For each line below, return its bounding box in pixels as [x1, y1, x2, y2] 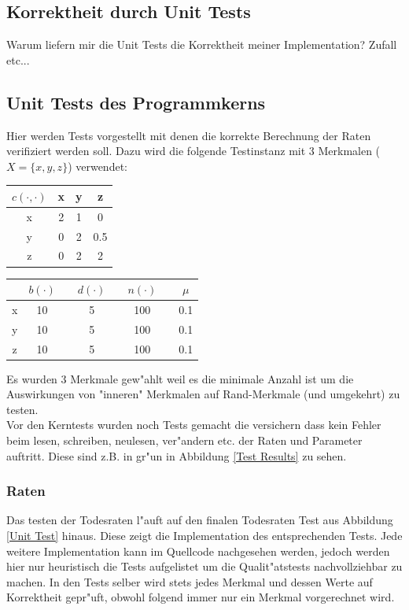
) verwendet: [68, 157, 127, 174]
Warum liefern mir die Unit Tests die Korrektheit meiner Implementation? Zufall [6, 36, 397, 53]
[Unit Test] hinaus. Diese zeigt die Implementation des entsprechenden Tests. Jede [6, 527, 403, 543]
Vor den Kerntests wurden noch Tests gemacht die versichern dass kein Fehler [6, 416, 381, 433]
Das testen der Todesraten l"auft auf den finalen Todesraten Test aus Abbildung [6, 512, 393, 528]
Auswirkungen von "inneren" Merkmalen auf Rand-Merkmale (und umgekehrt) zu [6, 386, 400, 402]
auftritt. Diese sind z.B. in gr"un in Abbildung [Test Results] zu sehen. [6, 447, 347, 464]
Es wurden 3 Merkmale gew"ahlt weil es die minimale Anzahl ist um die [6, 370, 354, 386]
